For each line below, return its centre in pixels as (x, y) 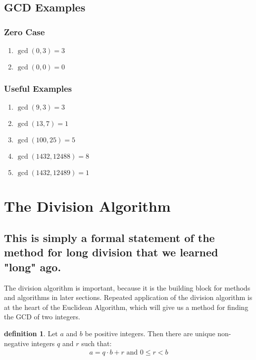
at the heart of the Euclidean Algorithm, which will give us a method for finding (126, 307)
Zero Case (25, 31)
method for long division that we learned (111, 252)
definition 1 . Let (31, 333)
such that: (97, 343)
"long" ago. (33, 267)
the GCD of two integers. (42, 317)
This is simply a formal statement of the (109, 237)
